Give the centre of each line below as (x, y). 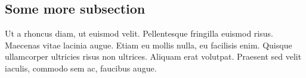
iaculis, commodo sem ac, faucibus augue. (81, 68)
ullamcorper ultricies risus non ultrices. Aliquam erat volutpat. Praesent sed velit (153, 56)
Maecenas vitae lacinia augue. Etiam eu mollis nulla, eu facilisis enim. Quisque (149, 45)
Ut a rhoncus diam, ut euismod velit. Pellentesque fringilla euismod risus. (139, 33)
